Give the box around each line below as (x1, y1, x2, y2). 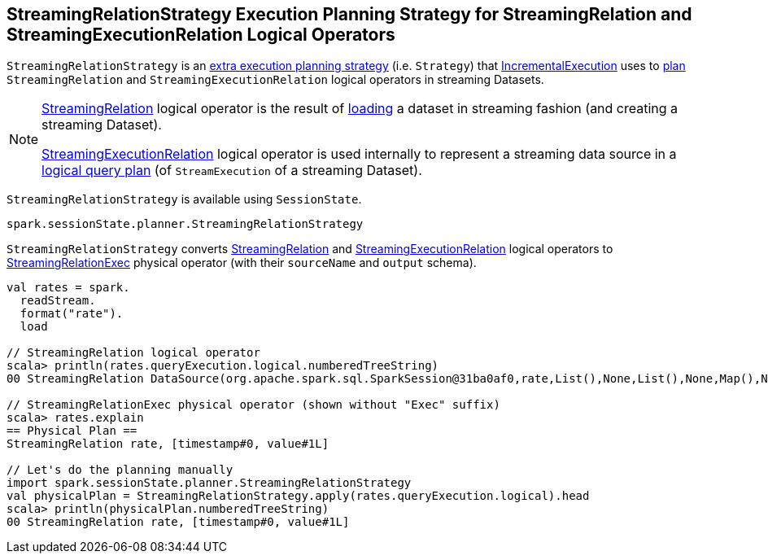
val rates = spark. (7, 281, 130, 295)
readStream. (20, 294, 96, 308)
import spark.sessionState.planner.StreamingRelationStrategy (7, 476, 412, 490)
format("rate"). (20, 307, 124, 321)
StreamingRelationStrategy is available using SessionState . (7, 192, 362, 207)
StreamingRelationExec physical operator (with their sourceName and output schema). (7, 256, 477, 270)
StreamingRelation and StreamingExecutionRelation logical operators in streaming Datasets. (7, 72, 544, 87)
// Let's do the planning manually (7, 463, 233, 477)
